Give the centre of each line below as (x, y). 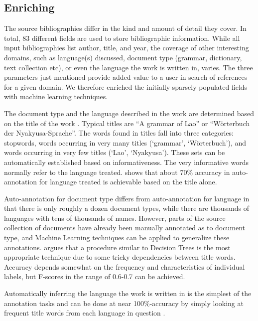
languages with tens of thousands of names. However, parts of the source (115, 218)
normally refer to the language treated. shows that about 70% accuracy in (117, 172)
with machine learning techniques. (56, 96)
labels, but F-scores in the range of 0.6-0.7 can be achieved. (95, 276)
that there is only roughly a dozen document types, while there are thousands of (127, 208)
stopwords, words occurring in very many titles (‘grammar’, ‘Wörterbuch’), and (125, 142)
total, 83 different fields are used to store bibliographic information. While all (122, 38)
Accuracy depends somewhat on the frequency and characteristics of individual (125, 266)
